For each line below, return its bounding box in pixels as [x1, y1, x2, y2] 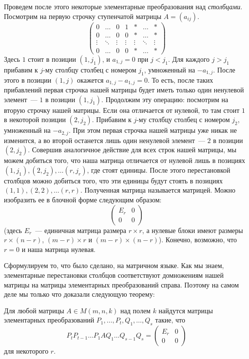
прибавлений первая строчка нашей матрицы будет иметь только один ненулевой [4, 85, 244, 95]
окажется [77, 74, 104, 85]
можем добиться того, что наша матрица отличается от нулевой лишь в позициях [4, 155, 245, 165]
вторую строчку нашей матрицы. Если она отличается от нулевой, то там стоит [4, 105, 240, 115]
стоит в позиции [28, 54, 76, 64]
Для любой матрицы [4, 305, 64, 315]
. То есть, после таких [148, 74, 213, 85]
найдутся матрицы [158, 305, 213, 315]
